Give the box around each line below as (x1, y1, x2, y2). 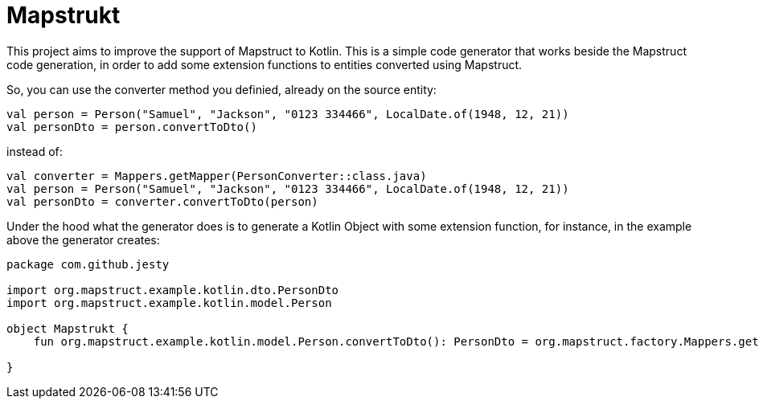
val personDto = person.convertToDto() (6, 120, 257, 133)
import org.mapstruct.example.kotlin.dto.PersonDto (6, 283, 339, 297)
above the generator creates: (6, 232, 160, 247)
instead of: (6, 144, 63, 158)
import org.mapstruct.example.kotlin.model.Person (6, 296, 332, 309)
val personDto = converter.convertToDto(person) (6, 194, 318, 208)
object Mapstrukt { (6, 321, 129, 335)
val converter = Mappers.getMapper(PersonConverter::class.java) (6, 169, 427, 182)
